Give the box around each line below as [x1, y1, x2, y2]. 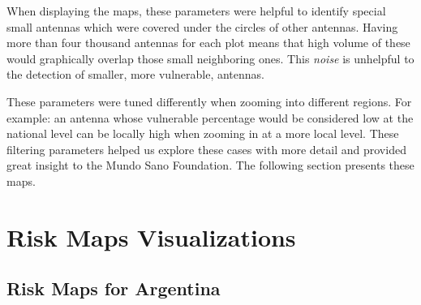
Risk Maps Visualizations [6, 220, 296, 253]
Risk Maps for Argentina [6, 276, 221, 301]
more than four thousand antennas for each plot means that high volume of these [6, 34, 410, 51]
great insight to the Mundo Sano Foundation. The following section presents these [6, 157, 415, 174]
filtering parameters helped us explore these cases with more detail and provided [6, 140, 406, 157]
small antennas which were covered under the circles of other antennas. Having [6, 18, 398, 35]
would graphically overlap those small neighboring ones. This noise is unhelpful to [6, 49, 415, 67]
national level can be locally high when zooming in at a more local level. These [6, 125, 399, 142]
